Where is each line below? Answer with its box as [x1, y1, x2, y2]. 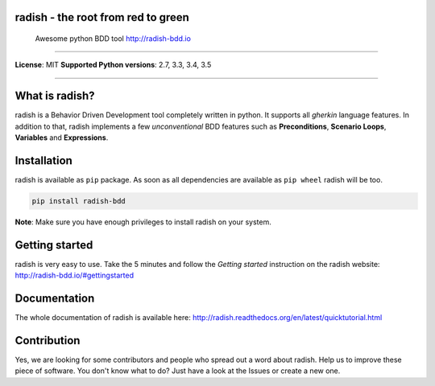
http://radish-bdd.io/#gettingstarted [14, 270, 135, 281]
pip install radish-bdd [31, 196, 126, 205]
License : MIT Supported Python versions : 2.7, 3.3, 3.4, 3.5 [14, 60, 212, 70]
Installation [14, 154, 72, 167]
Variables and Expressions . [14, 133, 109, 142]
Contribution [14, 334, 81, 347]
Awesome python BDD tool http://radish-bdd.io [35, 34, 191, 43]
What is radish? [14, 89, 96, 103]
